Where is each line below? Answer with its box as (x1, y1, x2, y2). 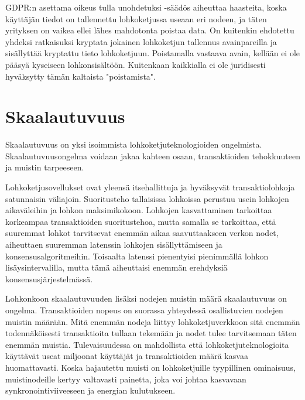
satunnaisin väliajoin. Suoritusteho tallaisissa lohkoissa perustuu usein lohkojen (5, 192, 289, 204)
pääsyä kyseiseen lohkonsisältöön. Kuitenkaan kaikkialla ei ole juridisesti (5, 58, 266, 70)
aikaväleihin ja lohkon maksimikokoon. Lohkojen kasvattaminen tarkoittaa (5, 204, 272, 216)
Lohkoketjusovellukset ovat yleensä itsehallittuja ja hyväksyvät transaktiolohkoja (5, 181, 295, 193)
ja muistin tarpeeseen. (5, 161, 84, 173)
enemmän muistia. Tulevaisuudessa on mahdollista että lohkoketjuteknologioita (5, 338, 289, 350)
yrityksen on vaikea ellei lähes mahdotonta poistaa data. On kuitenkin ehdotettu (5, 24, 294, 36)
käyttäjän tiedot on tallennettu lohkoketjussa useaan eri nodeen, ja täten (5, 12, 267, 25)
